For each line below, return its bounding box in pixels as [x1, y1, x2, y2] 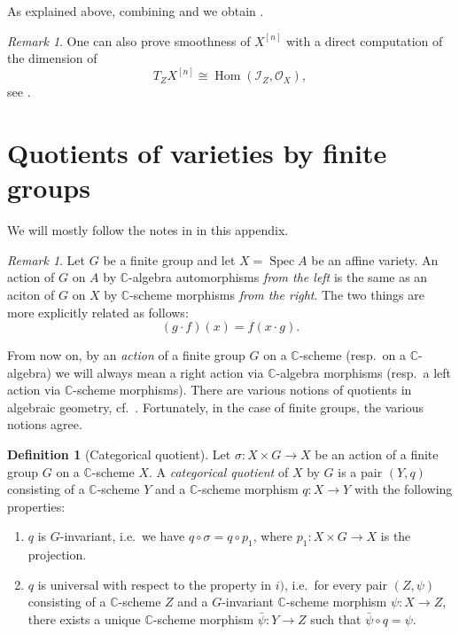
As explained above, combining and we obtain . [7, 2, 264, 20]
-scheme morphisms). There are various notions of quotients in [73, 380, 412, 399]
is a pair [338, 462, 383, 481]
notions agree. [7, 415, 82, 434]
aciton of [7, 285, 55, 303]
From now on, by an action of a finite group [7, 346, 245, 364]
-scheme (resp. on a [299, 346, 407, 364]
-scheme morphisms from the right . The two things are [129, 285, 424, 303]
